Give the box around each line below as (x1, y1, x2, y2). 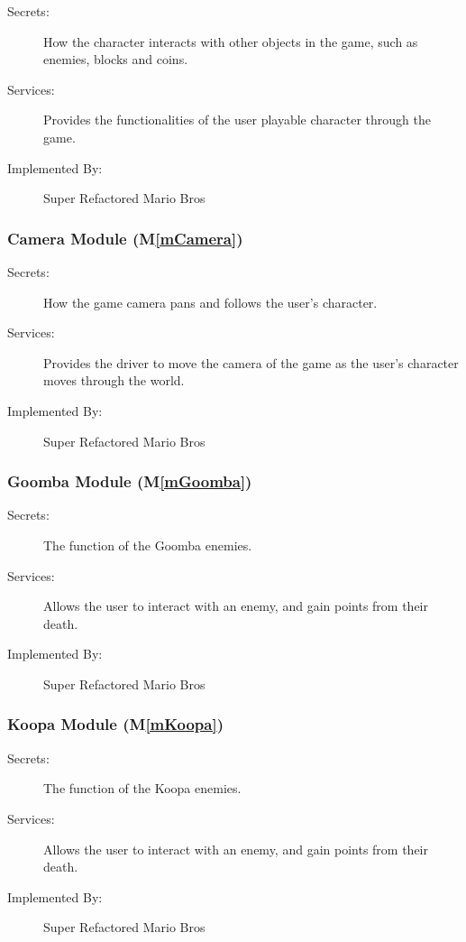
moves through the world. (43, 371, 185, 390)
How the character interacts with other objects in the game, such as (43, 32, 418, 51)
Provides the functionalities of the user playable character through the (43, 110, 431, 129)
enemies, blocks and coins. (43, 50, 188, 69)
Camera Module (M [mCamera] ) (7, 226, 243, 249)
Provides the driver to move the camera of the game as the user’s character (43, 353, 459, 372)
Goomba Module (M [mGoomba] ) (7, 470, 252, 493)
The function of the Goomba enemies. (43, 535, 252, 554)
